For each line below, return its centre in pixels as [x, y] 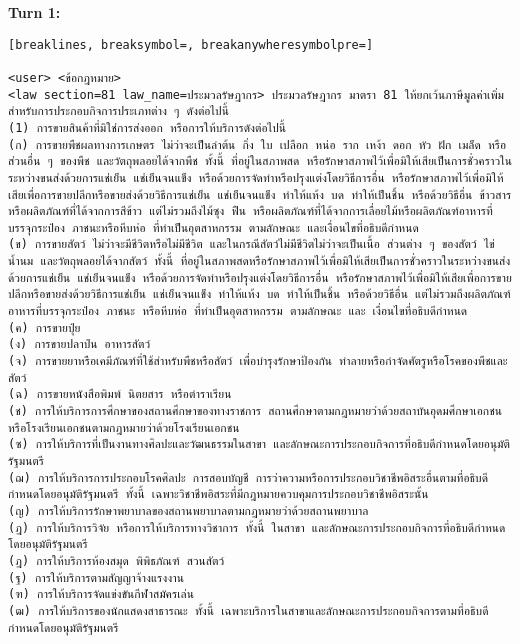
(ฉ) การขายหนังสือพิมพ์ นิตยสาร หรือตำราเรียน [120, 394]
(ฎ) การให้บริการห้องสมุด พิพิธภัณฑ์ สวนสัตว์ [116, 560]
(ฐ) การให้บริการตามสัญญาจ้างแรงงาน [96, 577]
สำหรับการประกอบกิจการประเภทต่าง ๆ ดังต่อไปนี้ [118, 111]
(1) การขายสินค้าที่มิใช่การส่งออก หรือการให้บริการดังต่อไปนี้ [147, 127]
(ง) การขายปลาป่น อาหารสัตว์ [79, 344]
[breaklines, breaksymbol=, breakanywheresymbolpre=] [191, 44]
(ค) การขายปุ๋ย [44, 327]
